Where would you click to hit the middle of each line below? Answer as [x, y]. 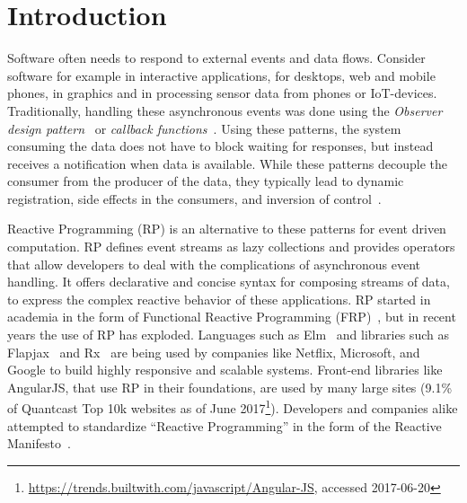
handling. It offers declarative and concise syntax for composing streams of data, [229, 282]
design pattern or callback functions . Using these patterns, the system [204, 128]
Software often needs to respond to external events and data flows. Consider [216, 58]
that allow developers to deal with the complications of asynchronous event [214, 264]
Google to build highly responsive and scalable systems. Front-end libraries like [225, 370]
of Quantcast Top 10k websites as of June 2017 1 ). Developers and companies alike [233, 407]
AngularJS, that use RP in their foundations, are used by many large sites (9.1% [230, 387]
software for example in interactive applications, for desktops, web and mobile [221, 75]
